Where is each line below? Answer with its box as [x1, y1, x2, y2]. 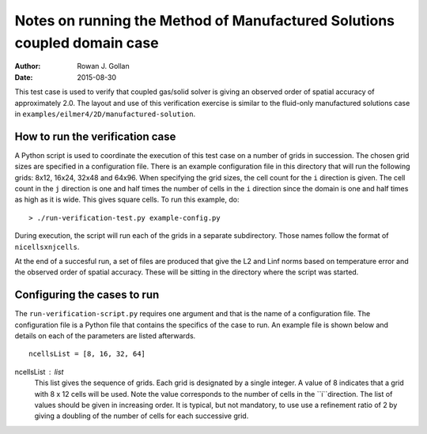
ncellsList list [14, 367, 64, 376]
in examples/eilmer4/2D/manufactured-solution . [14, 109, 196, 119]
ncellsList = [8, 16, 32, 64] [28, 349, 146, 359]
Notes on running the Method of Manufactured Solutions [14, 12, 395, 29]
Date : [14, 72, 33, 82]
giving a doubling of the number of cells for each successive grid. [34, 411, 249, 421]
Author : [14, 62, 41, 71]
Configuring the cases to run [14, 289, 160, 302]
